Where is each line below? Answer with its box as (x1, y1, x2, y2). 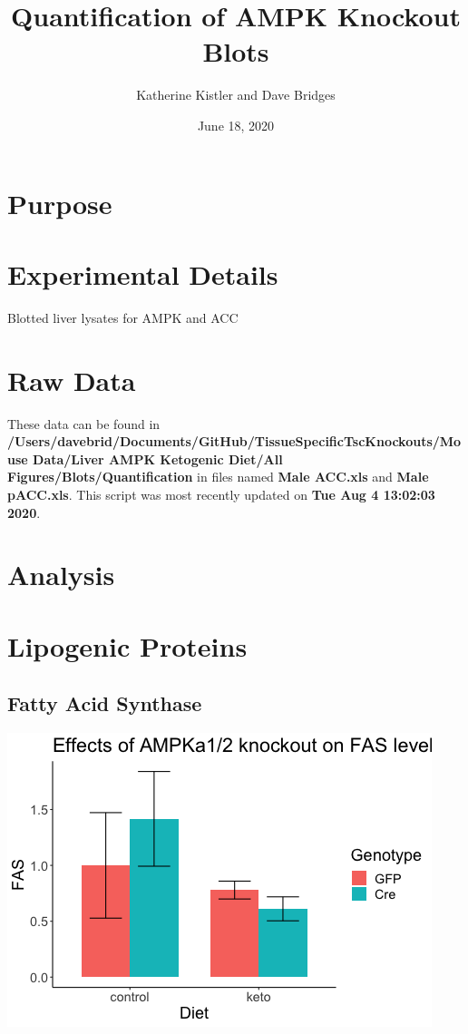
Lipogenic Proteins (7, 627, 248, 664)
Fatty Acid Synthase (7, 689, 202, 717)
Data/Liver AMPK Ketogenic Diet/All (33, 449, 283, 468)
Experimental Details (7, 255, 278, 292)
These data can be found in (7, 414, 161, 433)
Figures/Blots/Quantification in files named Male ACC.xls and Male (7, 467, 429, 486)
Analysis (7, 556, 115, 593)
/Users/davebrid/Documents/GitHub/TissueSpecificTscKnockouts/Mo (7, 432, 462, 451)
